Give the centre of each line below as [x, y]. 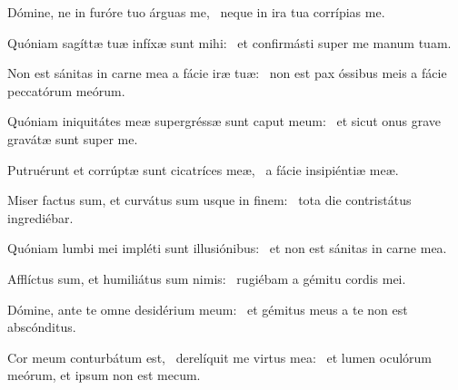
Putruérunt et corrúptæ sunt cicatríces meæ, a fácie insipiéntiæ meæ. [203, 169]
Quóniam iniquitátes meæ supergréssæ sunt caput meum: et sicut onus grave [224, 121]
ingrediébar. [40, 217]
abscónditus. [42, 327]
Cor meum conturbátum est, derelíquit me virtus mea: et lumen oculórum [219, 357]
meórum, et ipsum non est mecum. [104, 375]
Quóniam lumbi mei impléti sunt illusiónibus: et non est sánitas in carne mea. [227, 248]
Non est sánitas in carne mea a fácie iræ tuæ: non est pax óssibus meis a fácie [227, 73]
